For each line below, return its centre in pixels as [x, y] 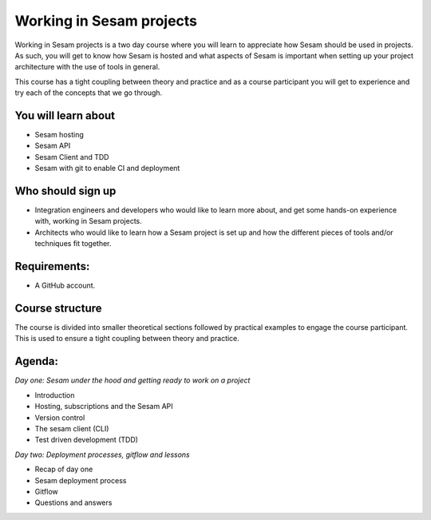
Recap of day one [64, 469]
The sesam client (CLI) [72, 428]
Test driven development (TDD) [87, 440]
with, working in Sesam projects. [89, 221]
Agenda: [37, 361]
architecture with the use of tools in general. [87, 67]
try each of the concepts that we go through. [89, 93]
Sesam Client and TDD [72, 157]
